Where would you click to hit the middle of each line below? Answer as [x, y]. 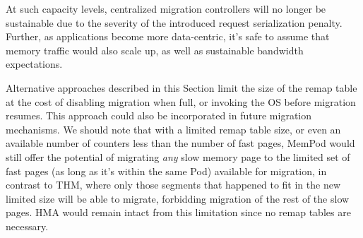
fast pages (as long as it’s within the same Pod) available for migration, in [166, 171]
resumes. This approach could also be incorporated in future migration [159, 115]
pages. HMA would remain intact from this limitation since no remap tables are [178, 212]
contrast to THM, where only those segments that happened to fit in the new [173, 185]
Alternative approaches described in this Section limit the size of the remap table [181, 87]
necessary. [27, 226]
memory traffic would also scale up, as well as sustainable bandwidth [155, 50]
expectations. [34, 64]
